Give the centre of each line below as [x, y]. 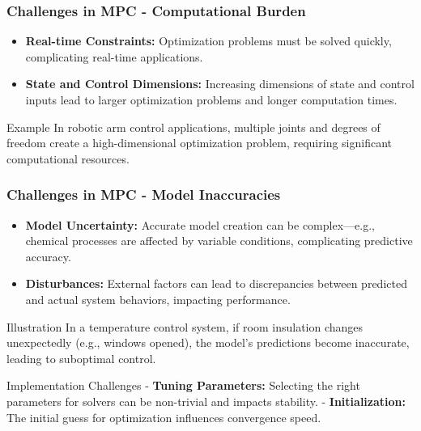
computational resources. [68, 158]
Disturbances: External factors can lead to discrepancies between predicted [216, 283]
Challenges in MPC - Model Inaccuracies [144, 194]
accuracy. [48, 256]
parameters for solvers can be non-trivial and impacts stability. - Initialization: [206, 401]
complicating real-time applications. [114, 56]
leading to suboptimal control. [81, 358]
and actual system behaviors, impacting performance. [158, 299]
